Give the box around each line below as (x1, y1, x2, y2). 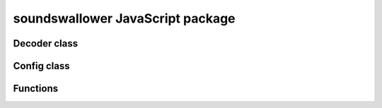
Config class (13, 60, 70, 72)
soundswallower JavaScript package (13, 11, 236, 26)
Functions (13, 83, 59, 95)
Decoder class (13, 37, 78, 49)
